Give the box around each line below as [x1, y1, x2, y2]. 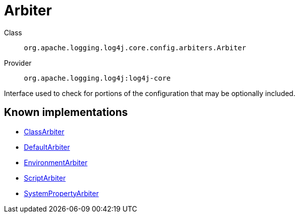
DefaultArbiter [24, 142, 70, 151]
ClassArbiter [24, 127, 65, 136]
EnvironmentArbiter [24, 158, 88, 167]
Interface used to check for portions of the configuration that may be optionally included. [4, 89, 296, 98]
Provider [4, 58, 32, 67]
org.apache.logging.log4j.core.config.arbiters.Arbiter [24, 43, 246, 52]
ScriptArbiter [24, 173, 66, 182]
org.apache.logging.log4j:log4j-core [24, 74, 171, 82]
